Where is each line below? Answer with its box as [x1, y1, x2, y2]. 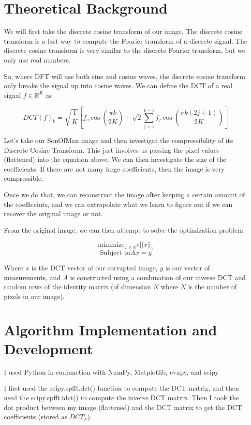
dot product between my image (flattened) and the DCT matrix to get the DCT [4, 402, 242, 412]
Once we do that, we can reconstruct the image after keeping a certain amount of [4, 189, 245, 199]
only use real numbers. [4, 54, 71, 64]
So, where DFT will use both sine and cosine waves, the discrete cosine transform [4, 71, 245, 81]
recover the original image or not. [4, 208, 103, 219]
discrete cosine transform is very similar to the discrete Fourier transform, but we [4, 45, 245, 55]
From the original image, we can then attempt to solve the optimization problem [4, 224, 243, 235]
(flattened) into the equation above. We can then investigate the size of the [4, 154, 226, 164]
